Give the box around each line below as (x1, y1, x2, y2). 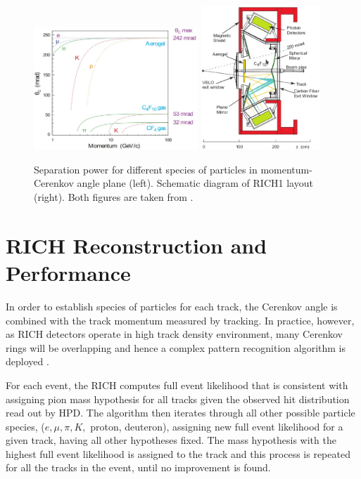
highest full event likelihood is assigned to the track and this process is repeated (6, 446, 350, 461)
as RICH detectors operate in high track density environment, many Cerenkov (6, 327, 343, 341)
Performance (6, 258, 131, 287)
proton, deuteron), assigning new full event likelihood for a (90, 419, 343, 433)
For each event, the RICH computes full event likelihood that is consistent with (6, 377, 348, 392)
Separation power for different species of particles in (34, 162, 258, 176)
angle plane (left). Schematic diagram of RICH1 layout (77, 176, 313, 190)
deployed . (6, 354, 49, 369)
